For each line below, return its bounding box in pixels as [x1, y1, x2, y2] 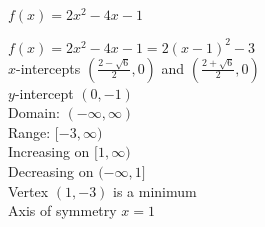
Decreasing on [8, 160, 94, 181]
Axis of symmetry [8, 200, 117, 221]
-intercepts [16, 57, 81, 78]
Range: [8, 121, 51, 142]
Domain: [8, 102, 60, 123]
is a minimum [113, 180, 197, 201]
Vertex [8, 180, 49, 201]
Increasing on [8, 141, 90, 162]
